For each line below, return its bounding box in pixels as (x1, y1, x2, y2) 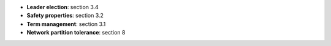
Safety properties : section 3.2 (26, 12, 104, 19)
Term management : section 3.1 (26, 20, 106, 27)
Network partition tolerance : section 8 (26, 29, 126, 36)
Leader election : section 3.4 (26, 4, 99, 10)
